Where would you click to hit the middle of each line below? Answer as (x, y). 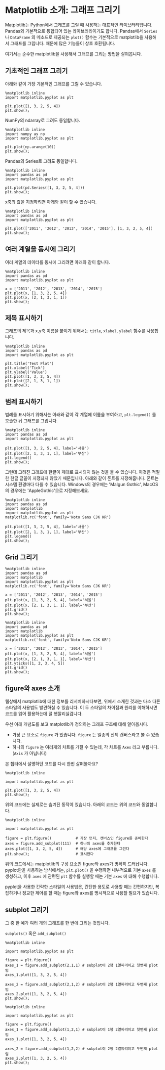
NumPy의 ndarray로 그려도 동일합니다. (43, 120)
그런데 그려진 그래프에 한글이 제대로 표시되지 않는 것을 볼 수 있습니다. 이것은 (78, 472)
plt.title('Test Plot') (30, 364)
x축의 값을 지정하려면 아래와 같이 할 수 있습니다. (51, 202)
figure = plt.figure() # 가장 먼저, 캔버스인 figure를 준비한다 (77, 838)
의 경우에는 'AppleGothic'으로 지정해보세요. (47, 490)
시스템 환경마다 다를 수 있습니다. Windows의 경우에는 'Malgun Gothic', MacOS (82, 485)
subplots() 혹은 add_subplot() (36, 933)
